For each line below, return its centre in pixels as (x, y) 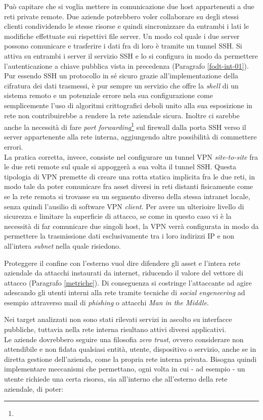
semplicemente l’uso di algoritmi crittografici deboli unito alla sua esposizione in (128, 105)
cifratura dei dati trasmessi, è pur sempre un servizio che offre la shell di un (121, 85)
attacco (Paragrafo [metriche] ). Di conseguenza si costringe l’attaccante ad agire (128, 282)
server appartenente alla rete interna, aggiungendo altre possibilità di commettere (130, 137)
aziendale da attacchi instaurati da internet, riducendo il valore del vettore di (124, 273)
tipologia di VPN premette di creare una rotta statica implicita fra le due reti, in (129, 176)
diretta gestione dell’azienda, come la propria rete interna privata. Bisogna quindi (130, 359)
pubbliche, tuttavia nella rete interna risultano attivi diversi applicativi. (115, 329)
